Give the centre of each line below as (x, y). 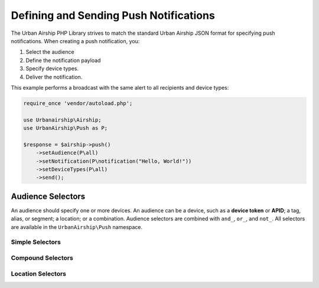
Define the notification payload (63, 60)
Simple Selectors (36, 242)
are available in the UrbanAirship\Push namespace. (77, 227)
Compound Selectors (42, 258)
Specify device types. (52, 68)
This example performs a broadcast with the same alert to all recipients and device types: (120, 87)
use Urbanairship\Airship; (62, 120)
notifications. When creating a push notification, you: (75, 41)
